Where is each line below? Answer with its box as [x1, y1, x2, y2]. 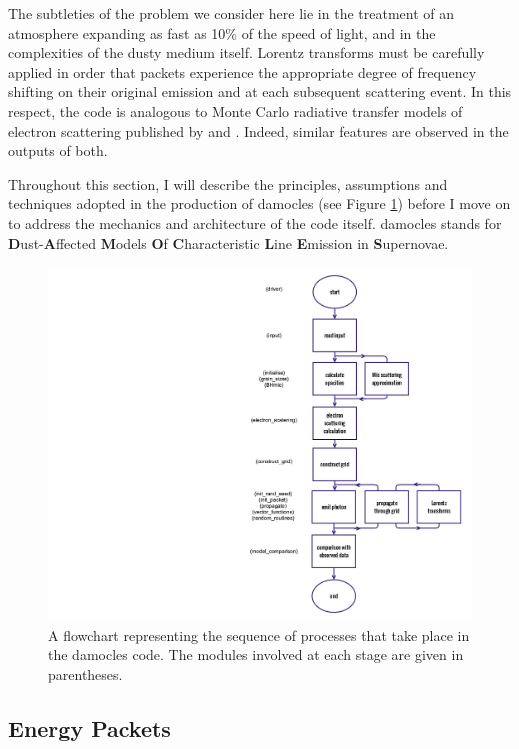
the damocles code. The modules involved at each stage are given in [48, 644, 464, 665]
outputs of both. [8, 140, 108, 161]
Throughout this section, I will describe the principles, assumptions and [8, 173, 448, 194]
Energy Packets [8, 712, 171, 743]
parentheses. [48, 663, 123, 684]
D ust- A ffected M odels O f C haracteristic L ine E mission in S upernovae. [8, 232, 449, 253]
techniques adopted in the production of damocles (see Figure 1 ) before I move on [8, 193, 511, 214]
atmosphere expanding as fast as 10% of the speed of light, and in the [8, 22, 436, 43]
